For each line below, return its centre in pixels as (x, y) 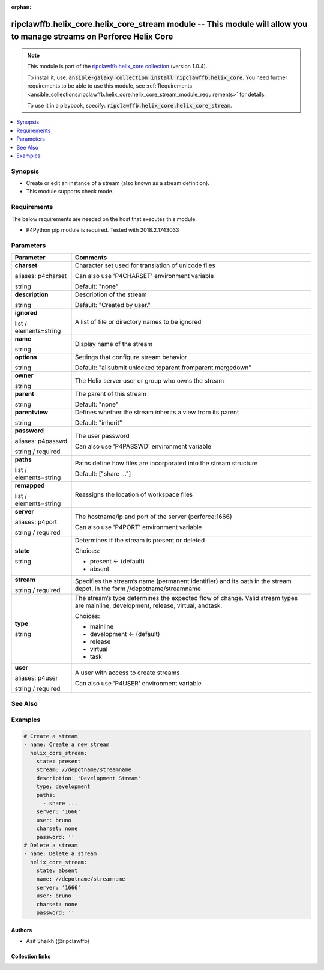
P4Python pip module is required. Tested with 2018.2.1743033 (103, 230)
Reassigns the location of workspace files (134, 494)
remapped (30, 485)
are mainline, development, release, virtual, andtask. (148, 605)
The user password (102, 436)
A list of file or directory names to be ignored (138, 322)
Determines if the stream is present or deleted (140, 541)
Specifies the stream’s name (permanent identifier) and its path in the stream (183, 581)
